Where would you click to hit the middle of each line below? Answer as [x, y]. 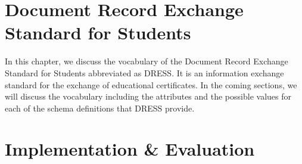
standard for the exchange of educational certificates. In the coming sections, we [151, 84]
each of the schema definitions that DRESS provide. [100, 108]
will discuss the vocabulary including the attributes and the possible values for [148, 96]
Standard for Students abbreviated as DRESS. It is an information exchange [144, 72]
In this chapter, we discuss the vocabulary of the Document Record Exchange [147, 61]
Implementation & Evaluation [130, 149]
